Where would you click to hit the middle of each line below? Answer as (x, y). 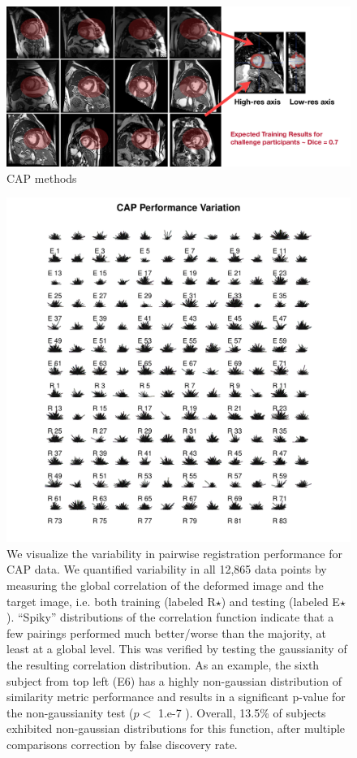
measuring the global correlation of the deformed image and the (165, 585)
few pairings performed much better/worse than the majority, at (166, 632)
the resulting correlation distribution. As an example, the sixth (163, 665)
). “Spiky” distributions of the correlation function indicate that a (170, 617)
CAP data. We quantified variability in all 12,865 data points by (167, 569)
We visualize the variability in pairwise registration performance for (174, 553)
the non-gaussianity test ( (70, 712)
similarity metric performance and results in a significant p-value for (176, 697)
